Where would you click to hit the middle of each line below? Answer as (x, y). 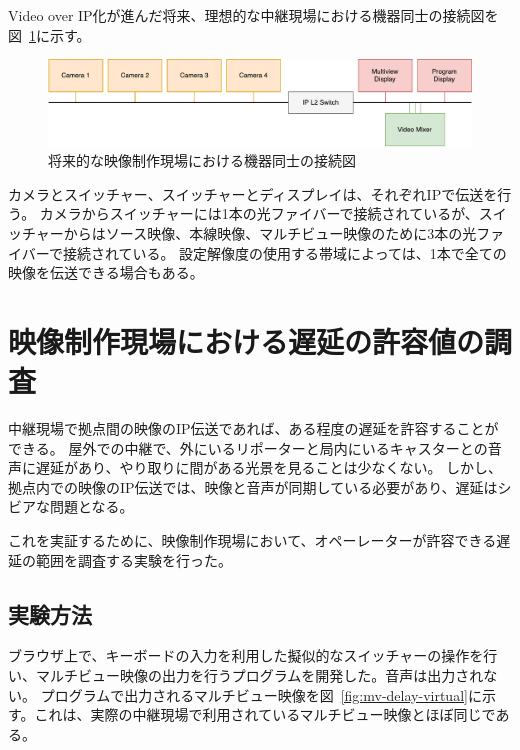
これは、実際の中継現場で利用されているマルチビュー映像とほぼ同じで (265, 714)
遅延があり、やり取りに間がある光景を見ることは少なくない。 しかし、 (269, 467)
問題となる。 (91, 506)
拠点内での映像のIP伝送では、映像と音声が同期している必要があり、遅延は (253, 486)
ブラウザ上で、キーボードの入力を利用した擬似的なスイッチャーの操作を (246, 655)
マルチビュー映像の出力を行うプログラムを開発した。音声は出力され (259, 674)
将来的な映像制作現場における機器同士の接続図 (202, 160)
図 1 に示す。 (49, 34)
